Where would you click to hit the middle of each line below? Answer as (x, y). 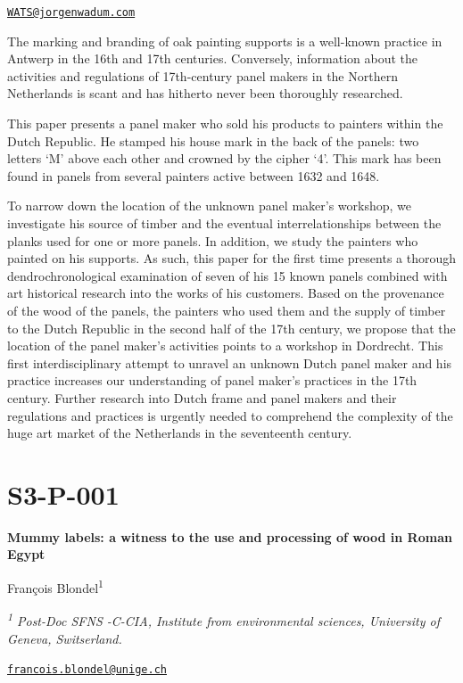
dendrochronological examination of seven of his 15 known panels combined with (227, 275)
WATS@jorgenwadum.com (71, 12)
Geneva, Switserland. (65, 638)
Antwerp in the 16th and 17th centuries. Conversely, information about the (213, 58)
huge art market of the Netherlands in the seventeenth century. (180, 433)
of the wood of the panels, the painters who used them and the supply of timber (227, 310)
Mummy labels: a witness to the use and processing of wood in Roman (230, 536)
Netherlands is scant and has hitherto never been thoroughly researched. (205, 93)
